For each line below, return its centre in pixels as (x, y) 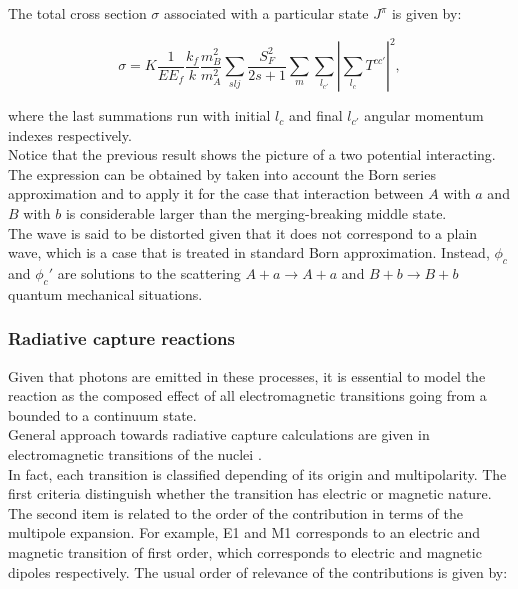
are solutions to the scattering (149, 273)
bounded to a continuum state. (102, 414)
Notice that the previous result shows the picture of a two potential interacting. (252, 154)
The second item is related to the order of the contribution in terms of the (236, 512)
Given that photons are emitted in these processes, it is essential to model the (247, 375)
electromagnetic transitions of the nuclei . (135, 454)
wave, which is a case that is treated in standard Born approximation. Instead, (249, 252)
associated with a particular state (266, 13)
